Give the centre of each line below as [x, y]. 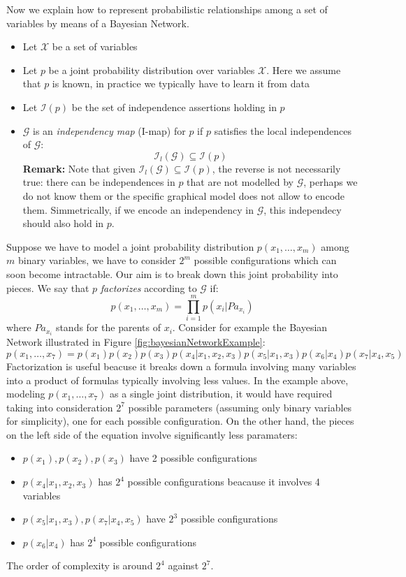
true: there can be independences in [99, 182]
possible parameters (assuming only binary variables [240, 407]
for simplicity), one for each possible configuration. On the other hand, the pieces [180, 421]
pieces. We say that [48, 287]
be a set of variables [95, 46]
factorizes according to [148, 287]
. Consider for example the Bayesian [250, 327]
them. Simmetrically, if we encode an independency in [138, 209]
